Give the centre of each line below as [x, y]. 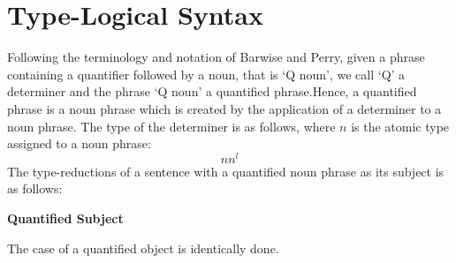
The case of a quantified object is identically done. [143, 248]
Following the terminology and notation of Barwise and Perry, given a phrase [216, 57]
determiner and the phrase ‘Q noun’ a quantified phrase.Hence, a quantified [212, 91]
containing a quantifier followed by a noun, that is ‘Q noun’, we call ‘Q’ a [206, 74]
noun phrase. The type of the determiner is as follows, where [171, 126]
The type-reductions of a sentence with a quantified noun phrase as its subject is [226, 171]
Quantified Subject [65, 218]
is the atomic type [400, 126]
